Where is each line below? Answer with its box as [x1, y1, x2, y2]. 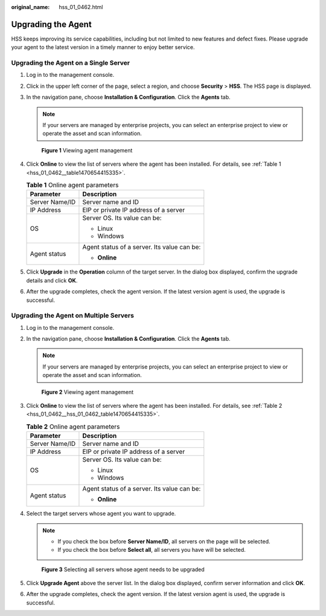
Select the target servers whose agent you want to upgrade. [26, 510, 176, 517]
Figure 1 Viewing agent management [41, 146, 133, 154]
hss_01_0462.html [59, 4, 103, 10]
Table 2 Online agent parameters [26, 422, 120, 431]
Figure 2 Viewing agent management [41, 388, 134, 396]
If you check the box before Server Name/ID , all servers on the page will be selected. [57, 537, 271, 545]
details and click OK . [26, 277, 78, 284]
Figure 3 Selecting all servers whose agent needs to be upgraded [41, 566, 205, 573]
